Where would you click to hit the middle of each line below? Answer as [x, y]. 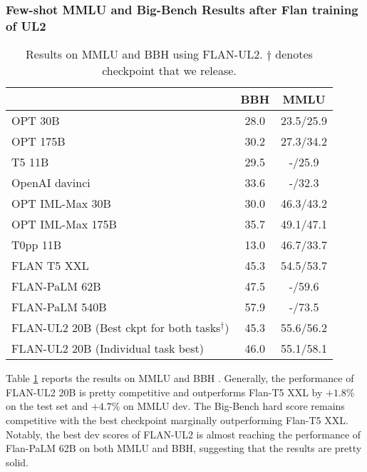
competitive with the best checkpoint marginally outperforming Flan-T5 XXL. [177, 420]
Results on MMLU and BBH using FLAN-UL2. [144, 54]
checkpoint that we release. [169, 71]
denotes [294, 54]
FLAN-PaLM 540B [59, 307]
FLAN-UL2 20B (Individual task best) [108, 348]
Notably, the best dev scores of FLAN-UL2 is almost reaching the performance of [183, 434]
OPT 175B [38, 141]
